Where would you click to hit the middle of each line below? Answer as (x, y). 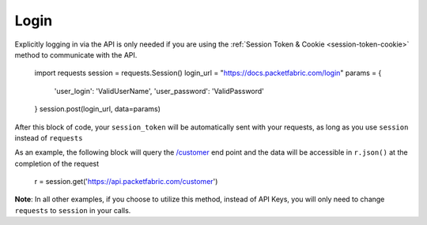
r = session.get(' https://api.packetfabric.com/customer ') (126, 182)
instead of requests (49, 137)
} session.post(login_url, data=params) (98, 109)
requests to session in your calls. (73, 210)
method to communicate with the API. (76, 54)
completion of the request (57, 163)
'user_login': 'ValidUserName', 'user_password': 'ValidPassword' (159, 91)
